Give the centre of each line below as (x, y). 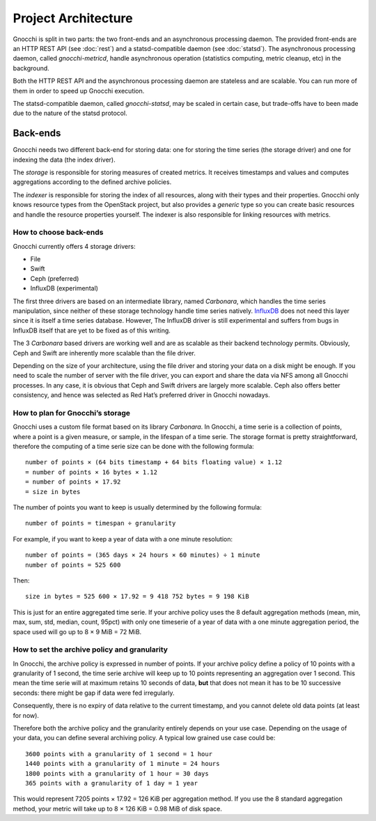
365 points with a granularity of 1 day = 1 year (112, 783)
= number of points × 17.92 (73, 482)
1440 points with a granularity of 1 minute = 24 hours (123, 764)
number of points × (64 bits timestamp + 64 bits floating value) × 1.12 (154, 462)
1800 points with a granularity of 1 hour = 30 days (117, 773)
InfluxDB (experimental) (64, 289)
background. (31, 68)
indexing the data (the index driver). (64, 160)
